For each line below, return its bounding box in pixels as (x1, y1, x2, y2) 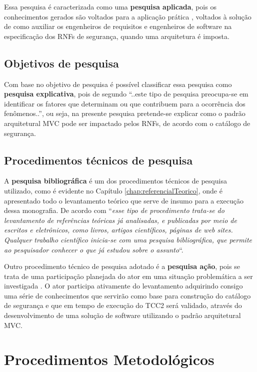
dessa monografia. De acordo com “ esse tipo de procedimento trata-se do (4, 205, 224, 215)
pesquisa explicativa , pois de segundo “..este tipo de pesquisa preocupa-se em (4, 88, 248, 99)
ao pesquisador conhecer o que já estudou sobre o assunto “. (4, 244, 183, 254)
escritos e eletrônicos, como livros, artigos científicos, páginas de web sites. (4, 224, 233, 235)
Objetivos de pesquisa (4, 55, 119, 70)
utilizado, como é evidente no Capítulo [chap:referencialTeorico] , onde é (4, 185, 222, 195)
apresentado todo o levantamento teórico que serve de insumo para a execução (4, 195, 244, 205)
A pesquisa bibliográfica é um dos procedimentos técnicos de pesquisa (4, 175, 227, 186)
